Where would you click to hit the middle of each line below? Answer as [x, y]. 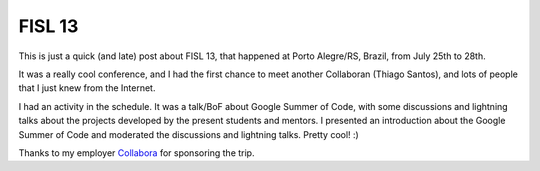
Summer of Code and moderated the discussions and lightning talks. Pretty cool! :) [188, 134]
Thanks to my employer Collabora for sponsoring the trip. [136, 152]
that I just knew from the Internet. [87, 88]
